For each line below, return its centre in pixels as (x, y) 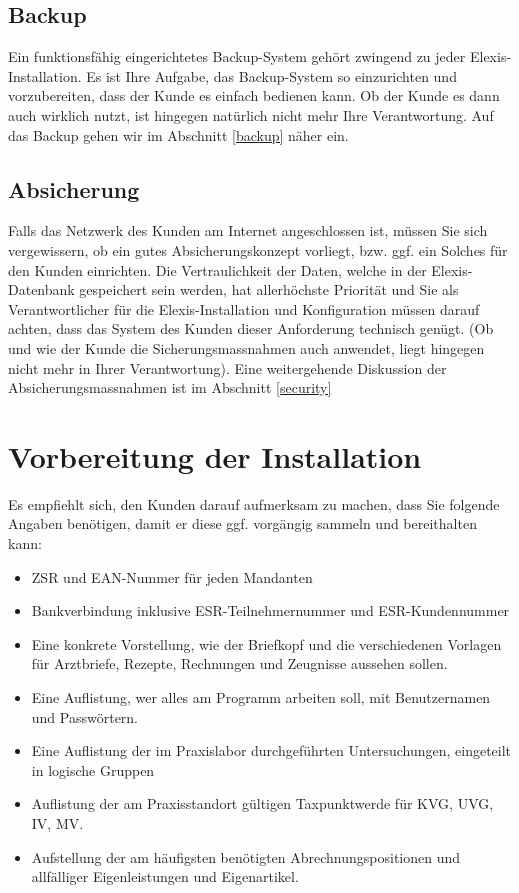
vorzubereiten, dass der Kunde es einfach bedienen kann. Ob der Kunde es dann (254, 95)
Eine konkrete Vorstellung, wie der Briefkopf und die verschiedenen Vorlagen (266, 643)
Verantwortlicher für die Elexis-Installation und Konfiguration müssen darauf (244, 308)
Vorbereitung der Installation (215, 455)
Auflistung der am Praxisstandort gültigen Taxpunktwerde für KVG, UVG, (262, 803)
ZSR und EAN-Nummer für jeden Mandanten (172, 576)
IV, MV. (57, 822)
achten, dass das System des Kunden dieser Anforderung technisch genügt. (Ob (251, 328)
